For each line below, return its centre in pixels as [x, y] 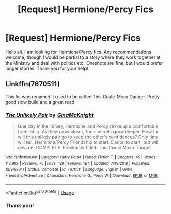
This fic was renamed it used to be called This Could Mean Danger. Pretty [83, 96]
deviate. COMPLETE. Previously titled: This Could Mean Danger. [85, 148]
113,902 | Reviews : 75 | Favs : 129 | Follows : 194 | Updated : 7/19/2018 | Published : [78, 163]
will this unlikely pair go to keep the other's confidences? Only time [88, 137]
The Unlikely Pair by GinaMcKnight [50, 115]
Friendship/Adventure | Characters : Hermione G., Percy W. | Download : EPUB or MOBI [82, 176]
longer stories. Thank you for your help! [47, 68]
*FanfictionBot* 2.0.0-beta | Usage [40, 192]
